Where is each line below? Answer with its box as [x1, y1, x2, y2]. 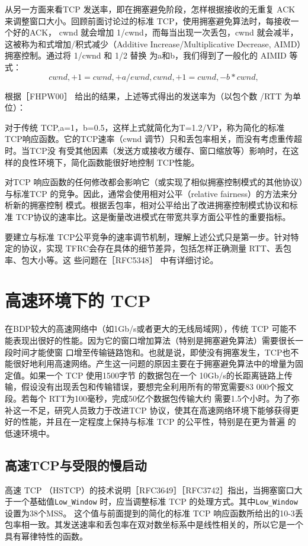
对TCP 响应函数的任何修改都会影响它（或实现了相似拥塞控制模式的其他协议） [5, 176, 303, 188]
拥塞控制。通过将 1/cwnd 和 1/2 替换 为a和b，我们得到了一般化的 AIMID [5, 49, 287, 62]
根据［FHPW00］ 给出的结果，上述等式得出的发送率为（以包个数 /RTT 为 [5, 89, 293, 102]
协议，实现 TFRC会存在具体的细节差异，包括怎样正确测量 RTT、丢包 [21, 242, 291, 254]
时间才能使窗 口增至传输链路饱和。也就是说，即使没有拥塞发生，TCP [12, 345, 283, 358]
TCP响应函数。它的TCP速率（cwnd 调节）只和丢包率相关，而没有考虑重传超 [5, 133, 303, 145]
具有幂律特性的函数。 [5, 529, 88, 542]
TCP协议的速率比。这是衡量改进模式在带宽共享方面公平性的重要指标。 [15, 210, 291, 222]
